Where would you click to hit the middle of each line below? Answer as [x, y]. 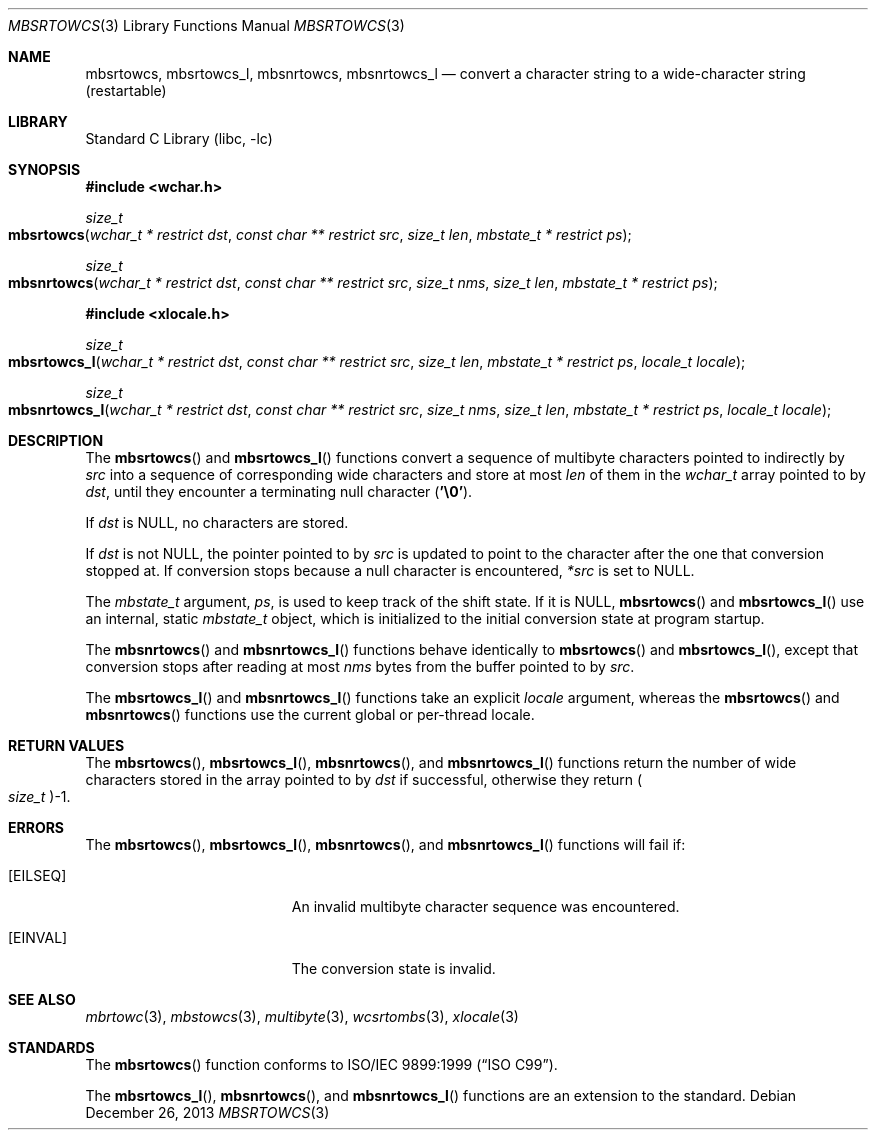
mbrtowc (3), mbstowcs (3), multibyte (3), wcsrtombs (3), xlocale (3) [302, 1016]
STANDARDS [51, 1047]
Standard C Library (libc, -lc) [179, 138]
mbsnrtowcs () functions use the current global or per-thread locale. [310, 714]
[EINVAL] [38, 937]
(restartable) [126, 90]
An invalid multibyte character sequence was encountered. [485, 906]
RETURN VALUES [66, 745]
